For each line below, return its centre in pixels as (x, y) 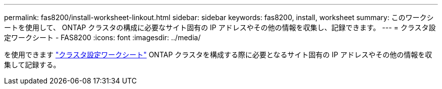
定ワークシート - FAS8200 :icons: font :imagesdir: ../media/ (102, 37)
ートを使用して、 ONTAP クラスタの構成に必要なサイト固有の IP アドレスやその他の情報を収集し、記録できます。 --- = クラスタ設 (220, 27)
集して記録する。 (32, 65)
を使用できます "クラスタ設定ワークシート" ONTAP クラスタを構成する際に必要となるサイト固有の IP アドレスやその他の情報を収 (218, 55)
